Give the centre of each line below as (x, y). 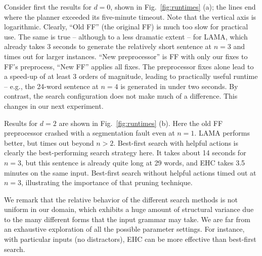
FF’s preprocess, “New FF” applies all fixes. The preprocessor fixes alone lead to (129, 66)
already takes (25, 46)
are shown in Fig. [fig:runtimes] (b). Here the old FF (141, 123)
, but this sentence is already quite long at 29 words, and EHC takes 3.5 (133, 162)
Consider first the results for (48, 7)
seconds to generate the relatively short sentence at (132, 46)
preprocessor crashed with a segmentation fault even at (90, 133)
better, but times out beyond (49, 142)
